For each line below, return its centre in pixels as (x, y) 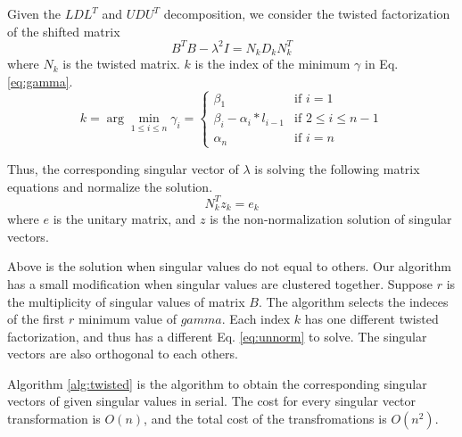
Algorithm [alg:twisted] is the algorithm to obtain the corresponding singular (217, 383)
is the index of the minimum (272, 64)
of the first (36, 319)
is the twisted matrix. (121, 64)
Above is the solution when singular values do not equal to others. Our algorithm (229, 266)
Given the (34, 13)
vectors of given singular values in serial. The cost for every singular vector (212, 401)
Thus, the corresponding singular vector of (123, 168)
